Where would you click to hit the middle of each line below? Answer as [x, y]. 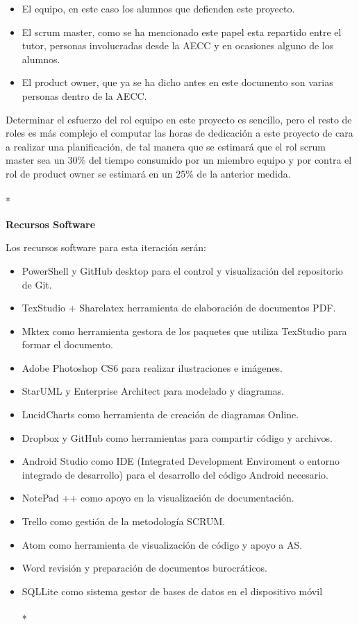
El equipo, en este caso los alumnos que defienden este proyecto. [158, 8]
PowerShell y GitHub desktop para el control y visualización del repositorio [182, 270]
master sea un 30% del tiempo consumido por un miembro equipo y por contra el [179, 160]
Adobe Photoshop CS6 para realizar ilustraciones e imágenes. [152, 367]
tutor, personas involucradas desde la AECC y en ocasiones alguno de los [178, 45]
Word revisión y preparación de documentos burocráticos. [145, 568]
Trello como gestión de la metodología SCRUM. [124, 521]
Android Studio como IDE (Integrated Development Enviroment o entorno [181, 461]
